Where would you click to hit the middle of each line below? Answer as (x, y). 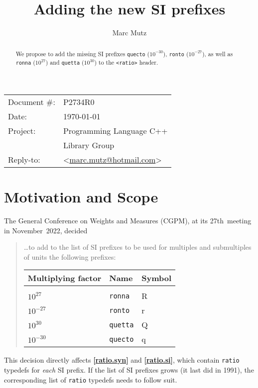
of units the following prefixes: (70, 256)
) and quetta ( (65, 62)
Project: (22, 130)
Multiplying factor (64, 278)
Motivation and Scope (81, 196)
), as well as (217, 53)
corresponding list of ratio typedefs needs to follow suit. (91, 379)
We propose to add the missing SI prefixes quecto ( (83, 53)
